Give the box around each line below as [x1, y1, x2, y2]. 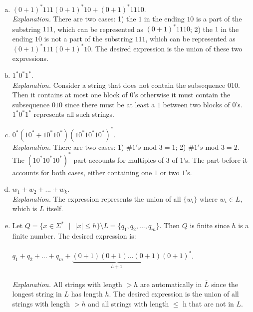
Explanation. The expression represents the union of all [12, 193, 181, 204]
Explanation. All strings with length [12, 279, 122, 289]
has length [71, 289, 103, 299]
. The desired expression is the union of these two [91, 43, 243, 53]
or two [160, 167, 180, 177]
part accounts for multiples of [73, 154, 164, 165]
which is [12, 203, 37, 214]
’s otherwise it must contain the [133, 89, 231, 100]
